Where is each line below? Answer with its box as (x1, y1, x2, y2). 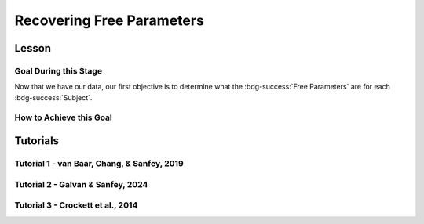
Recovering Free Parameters (14, 12, 204, 29)
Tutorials (14, 134, 59, 148)
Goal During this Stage (14, 65, 102, 76)
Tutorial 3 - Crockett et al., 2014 (14, 200, 138, 211)
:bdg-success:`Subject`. (14, 92, 93, 102)
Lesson (14, 42, 51, 55)
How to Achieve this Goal (14, 112, 113, 123)
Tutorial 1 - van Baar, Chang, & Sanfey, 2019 (14, 158, 184, 169)
